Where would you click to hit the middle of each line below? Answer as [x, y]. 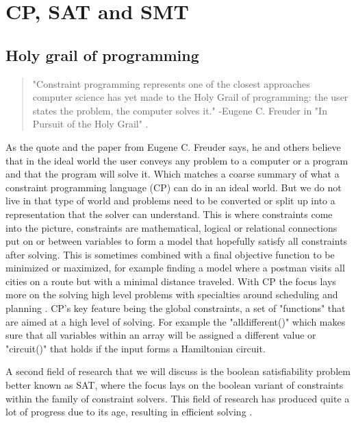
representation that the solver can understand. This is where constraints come [169, 214]
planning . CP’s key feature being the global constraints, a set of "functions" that [176, 308]
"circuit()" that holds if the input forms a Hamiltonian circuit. [136, 348]
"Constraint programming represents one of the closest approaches [171, 83]
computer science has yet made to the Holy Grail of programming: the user [190, 97]
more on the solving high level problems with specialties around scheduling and [172, 294]
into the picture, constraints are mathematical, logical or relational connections [171, 227]
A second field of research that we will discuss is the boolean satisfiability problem [178, 371]
